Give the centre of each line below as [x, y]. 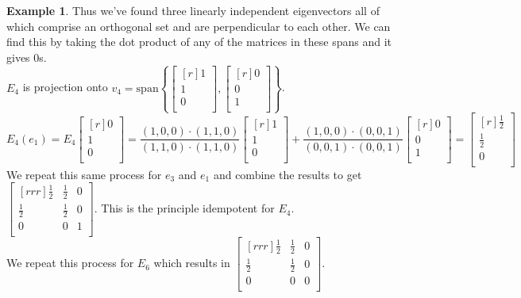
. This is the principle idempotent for [184, 208]
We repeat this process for [70, 263]
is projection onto [65, 87]
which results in [192, 263]
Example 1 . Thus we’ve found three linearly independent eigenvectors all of [193, 10]
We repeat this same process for [84, 174]
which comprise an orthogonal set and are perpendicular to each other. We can [199, 26]
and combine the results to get [288, 174]
